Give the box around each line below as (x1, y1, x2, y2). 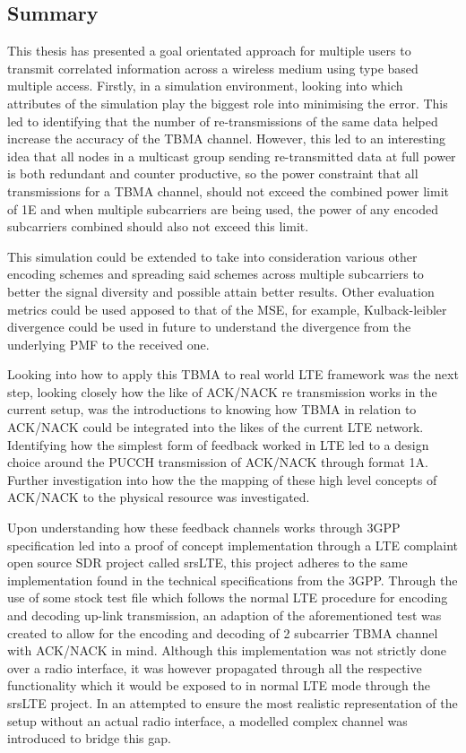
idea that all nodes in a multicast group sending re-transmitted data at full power (7, 146, 456, 165)
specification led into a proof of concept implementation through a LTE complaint (7, 535, 459, 554)
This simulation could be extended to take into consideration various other (7, 247, 418, 265)
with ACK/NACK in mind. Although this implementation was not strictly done (7, 641, 446, 660)
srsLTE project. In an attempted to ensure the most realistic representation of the (7, 693, 458, 712)
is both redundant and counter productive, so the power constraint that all (7, 164, 419, 183)
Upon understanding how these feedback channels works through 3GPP (7, 518, 401, 537)
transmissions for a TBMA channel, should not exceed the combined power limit (7, 181, 450, 200)
